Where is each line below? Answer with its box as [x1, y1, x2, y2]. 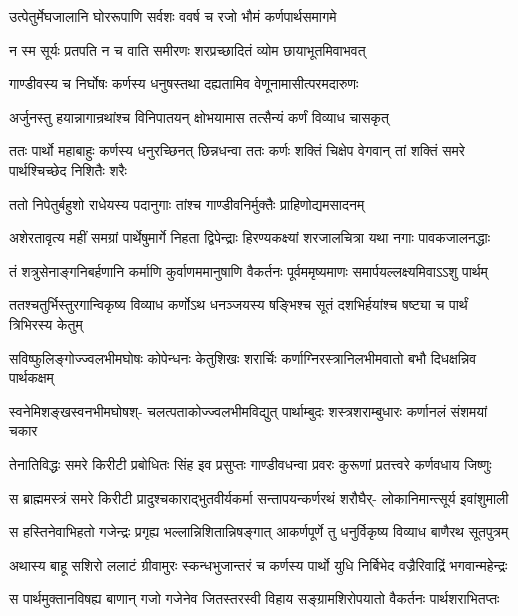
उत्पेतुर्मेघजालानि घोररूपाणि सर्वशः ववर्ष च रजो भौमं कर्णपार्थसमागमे [9, 6, 337, 26]
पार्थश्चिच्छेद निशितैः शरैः [9, 159, 127, 180]
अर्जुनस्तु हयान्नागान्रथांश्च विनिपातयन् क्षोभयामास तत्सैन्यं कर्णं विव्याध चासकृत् [9, 106, 389, 127]
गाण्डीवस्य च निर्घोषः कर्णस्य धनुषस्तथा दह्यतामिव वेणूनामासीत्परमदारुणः [9, 73, 359, 94]
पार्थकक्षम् [9, 367, 54, 388]
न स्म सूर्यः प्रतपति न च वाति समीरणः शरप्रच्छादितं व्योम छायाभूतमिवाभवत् [9, 39, 366, 60]
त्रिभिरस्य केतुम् [9, 313, 83, 334]
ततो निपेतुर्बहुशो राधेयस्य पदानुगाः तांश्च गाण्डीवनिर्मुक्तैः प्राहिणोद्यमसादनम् [9, 193, 365, 214]
